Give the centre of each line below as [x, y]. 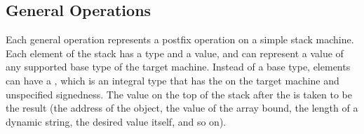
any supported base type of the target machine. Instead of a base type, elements [178, 67]
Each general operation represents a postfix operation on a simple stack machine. [180, 39]
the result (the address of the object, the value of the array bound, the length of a [182, 108]
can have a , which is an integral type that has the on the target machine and [173, 80]
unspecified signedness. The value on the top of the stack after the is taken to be [179, 94]
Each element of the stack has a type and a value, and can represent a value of [175, 53]
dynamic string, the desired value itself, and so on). [116, 121]
